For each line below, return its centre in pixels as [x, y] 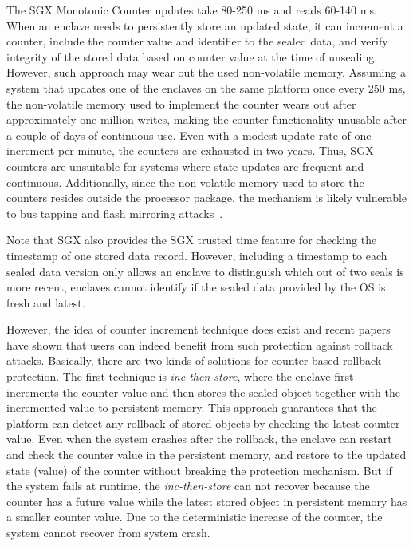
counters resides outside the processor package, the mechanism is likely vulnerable [207, 198]
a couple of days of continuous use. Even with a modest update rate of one [189, 135]
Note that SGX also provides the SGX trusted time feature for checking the [192, 240]
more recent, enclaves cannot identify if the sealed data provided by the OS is [196, 287]
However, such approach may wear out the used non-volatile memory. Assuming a [206, 72]
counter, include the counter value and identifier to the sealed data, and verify [197, 41]
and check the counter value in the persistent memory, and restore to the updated [206, 455]
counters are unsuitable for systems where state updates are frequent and [185, 166]
